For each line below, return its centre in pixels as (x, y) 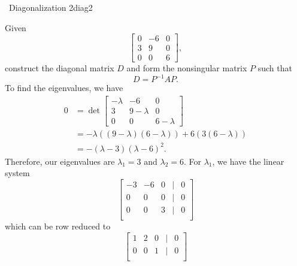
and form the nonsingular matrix (187, 68)
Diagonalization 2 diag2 (51, 7)
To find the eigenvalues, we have (64, 88)
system (17, 173)
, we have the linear (248, 161)
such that (275, 68)
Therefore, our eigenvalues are (60, 161)
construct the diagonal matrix (60, 68)
